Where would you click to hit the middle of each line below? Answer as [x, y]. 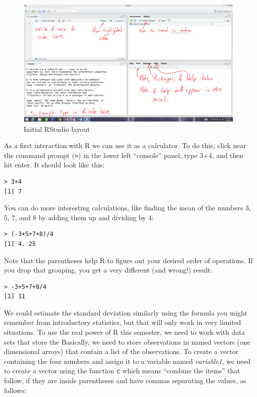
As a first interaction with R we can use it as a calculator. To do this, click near [125, 145]
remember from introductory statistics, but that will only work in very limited [123, 322]
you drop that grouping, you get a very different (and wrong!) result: [108, 270]
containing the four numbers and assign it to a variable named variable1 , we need [127, 361]
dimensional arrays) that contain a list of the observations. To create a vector [121, 351]
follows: [15, 390]
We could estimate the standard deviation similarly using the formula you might [126, 312]
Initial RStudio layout [57, 129]
